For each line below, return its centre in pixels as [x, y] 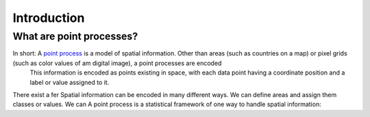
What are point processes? [75, 36]
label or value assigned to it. [70, 82]
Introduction [49, 18]
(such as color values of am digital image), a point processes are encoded [117, 63]
